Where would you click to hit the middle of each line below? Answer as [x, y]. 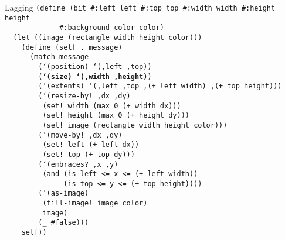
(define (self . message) [72, 47]
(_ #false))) [64, 223]
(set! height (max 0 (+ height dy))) [116, 116]
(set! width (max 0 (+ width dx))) [112, 106]
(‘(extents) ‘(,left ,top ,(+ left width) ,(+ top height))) [160, 86]
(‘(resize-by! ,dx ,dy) [84, 96]
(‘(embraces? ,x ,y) [78, 164]
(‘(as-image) [64, 193]
